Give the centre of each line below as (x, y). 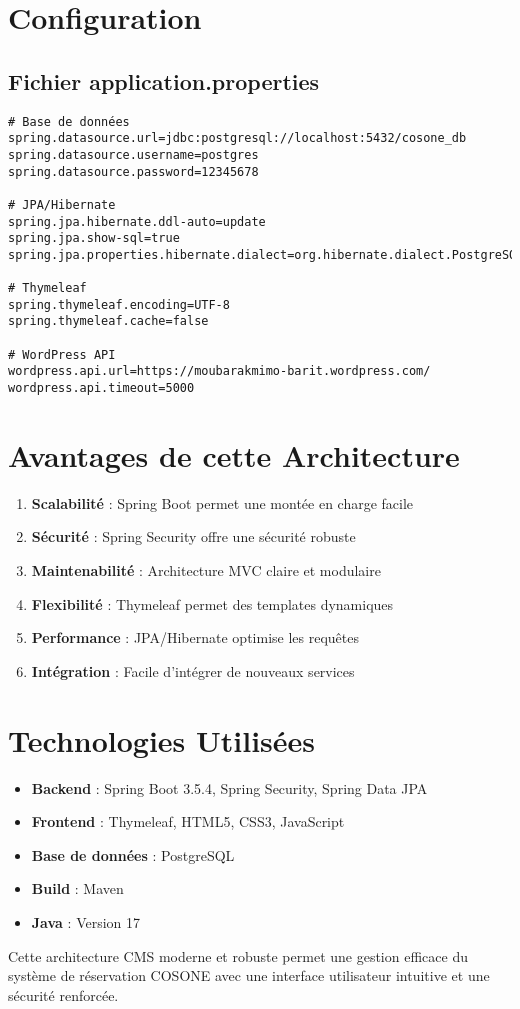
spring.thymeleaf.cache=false (108, 321)
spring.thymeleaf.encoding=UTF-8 (119, 304)
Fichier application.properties (164, 80)
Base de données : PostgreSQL (133, 854)
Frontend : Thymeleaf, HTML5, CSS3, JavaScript (188, 821)
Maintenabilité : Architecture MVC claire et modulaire (206, 570)
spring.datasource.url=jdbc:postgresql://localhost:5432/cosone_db (237, 138)
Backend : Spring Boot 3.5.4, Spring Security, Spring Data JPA (229, 787)
